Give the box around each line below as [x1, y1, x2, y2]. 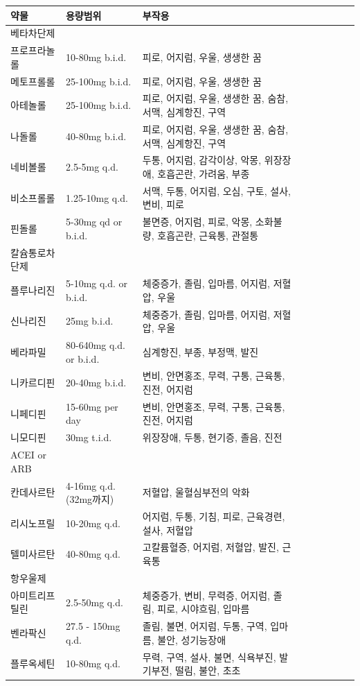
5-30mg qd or [65, 214, 123, 229]
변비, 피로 [142, 197, 184, 212]
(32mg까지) [65, 492, 114, 506]
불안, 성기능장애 [157, 632, 226, 646]
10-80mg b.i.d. [65, 49, 127, 64]
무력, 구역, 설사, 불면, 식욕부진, [142, 649, 276, 664]
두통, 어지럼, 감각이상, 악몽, [142, 153, 262, 167]
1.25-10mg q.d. [65, 190, 128, 205]
